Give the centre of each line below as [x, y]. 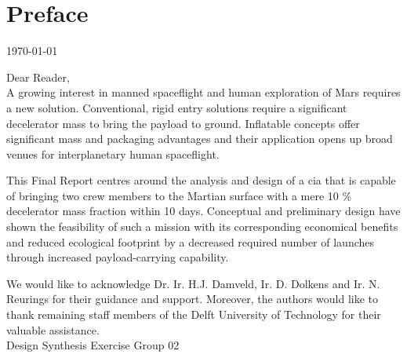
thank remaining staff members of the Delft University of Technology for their [194, 314]
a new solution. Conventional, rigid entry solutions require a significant [177, 107]
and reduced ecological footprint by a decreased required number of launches [191, 241]
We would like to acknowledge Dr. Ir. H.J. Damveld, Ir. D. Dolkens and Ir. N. [193, 283]
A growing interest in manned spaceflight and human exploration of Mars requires [203, 92]
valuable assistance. [53, 329]
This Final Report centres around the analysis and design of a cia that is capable [201, 180]
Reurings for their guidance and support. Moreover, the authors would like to [193, 299]
